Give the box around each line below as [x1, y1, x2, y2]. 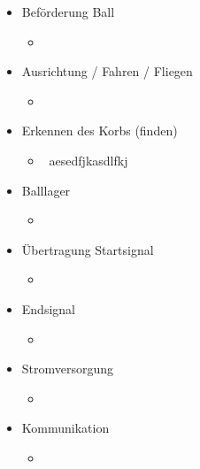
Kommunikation [21, 419, 110, 437]
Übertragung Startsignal [21, 240, 154, 258]
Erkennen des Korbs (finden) [21, 121, 178, 140]
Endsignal [21, 299, 75, 318]
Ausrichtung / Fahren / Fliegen [21, 62, 193, 81]
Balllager [21, 181, 71, 199]
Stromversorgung [21, 359, 114, 378]
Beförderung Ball [21, 3, 115, 20]
